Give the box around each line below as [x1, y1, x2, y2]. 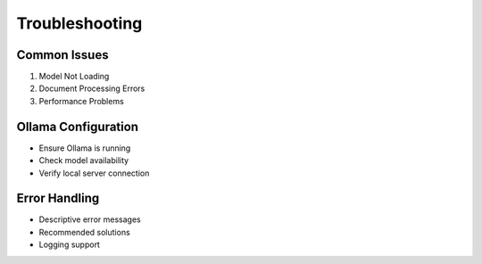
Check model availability [38, 155, 129, 166]
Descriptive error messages [38, 214, 142, 225]
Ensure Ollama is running [38, 143, 131, 153]
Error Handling [16, 191, 100, 206]
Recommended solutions [38, 227, 131, 237]
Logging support [38, 239, 100, 250]
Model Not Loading [38, 71, 110, 82]
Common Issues [16, 47, 109, 62]
